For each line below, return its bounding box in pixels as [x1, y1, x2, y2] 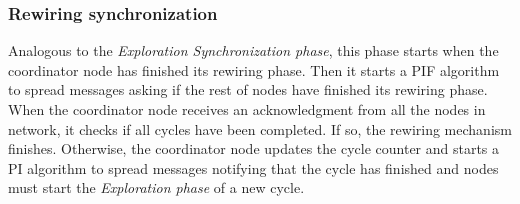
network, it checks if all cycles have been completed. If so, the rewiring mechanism [8, 118, 512, 139]
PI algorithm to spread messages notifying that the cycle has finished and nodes [8, 157, 499, 178]
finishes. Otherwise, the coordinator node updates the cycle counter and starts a [8, 138, 500, 159]
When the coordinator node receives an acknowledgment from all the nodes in [8, 99, 486, 119]
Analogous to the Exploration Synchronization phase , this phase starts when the [8, 40, 499, 61]
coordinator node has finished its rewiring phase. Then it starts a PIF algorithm [8, 59, 500, 80]
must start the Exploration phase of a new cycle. [8, 177, 305, 198]
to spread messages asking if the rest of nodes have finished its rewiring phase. [8, 79, 488, 100]
